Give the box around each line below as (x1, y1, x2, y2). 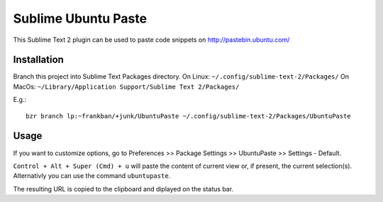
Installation (13, 54, 64, 66)
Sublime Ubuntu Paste (13, 11, 148, 26)
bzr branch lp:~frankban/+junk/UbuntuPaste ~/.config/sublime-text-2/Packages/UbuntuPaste (26, 112, 351, 120)
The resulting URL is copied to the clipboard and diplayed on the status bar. (13, 184, 234, 193)
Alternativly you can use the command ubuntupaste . (13, 172, 171, 180)
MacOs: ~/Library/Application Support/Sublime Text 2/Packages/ (13, 82, 240, 91)
